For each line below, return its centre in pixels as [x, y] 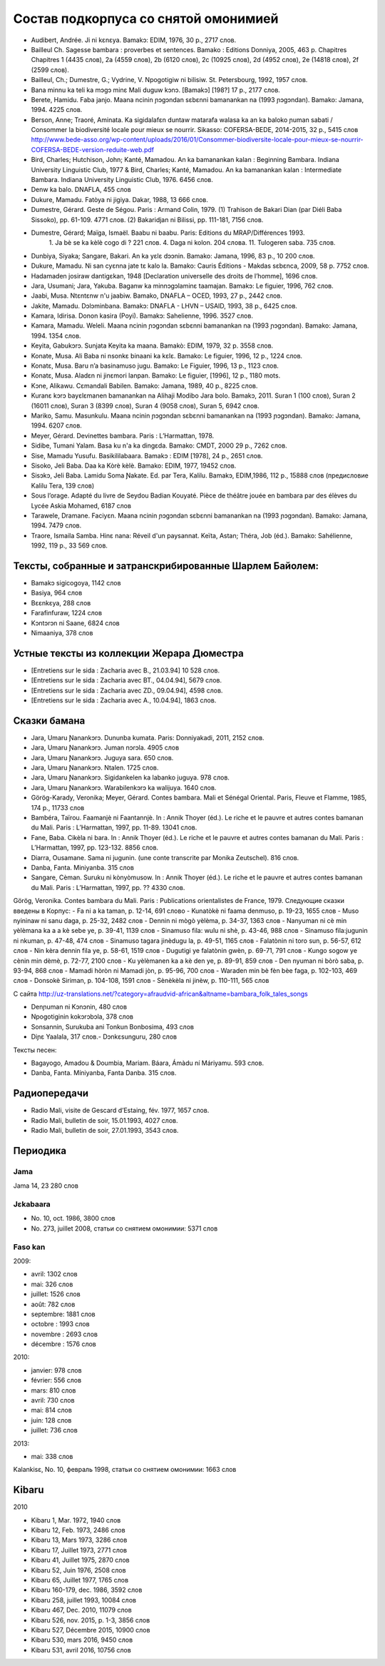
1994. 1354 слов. [56, 335]
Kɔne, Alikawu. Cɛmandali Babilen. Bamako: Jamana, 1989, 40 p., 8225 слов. [144, 385]
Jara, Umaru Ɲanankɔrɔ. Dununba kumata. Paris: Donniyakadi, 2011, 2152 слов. [148, 737]
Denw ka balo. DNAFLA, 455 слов [81, 190]
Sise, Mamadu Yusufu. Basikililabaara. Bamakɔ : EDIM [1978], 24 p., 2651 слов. [147, 455]
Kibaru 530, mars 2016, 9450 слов [82, 1640]
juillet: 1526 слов [56, 1294]
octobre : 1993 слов [60, 1324]
